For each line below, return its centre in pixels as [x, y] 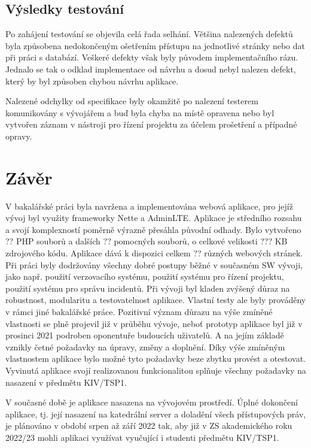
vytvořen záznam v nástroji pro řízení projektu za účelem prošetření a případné [151, 124]
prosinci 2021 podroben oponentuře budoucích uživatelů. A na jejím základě [145, 335]
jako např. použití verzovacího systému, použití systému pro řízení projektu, [145, 276]
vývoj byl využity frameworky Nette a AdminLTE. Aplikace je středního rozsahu [154, 218]
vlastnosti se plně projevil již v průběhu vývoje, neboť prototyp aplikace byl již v [154, 323]
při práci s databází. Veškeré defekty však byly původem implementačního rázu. [152, 57]
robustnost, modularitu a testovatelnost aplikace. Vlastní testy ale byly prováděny [156, 300]
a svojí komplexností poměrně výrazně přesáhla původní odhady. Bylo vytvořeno [153, 229]
